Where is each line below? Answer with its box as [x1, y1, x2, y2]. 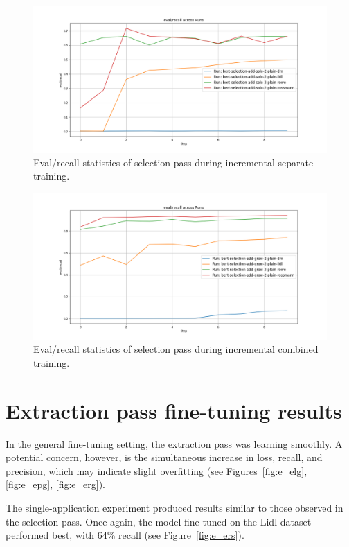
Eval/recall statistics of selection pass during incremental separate [33, 155, 314, 169]
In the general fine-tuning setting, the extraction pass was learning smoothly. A [6, 436, 343, 451]
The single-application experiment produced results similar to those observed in [6, 501, 343, 515]
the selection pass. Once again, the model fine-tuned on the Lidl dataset [6, 514, 312, 528]
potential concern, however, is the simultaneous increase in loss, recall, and [6, 450, 323, 464]
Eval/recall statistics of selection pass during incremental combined [33, 342, 319, 356]
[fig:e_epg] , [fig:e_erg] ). [6, 477, 105, 492]
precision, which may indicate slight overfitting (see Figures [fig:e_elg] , [6, 463, 307, 478]
